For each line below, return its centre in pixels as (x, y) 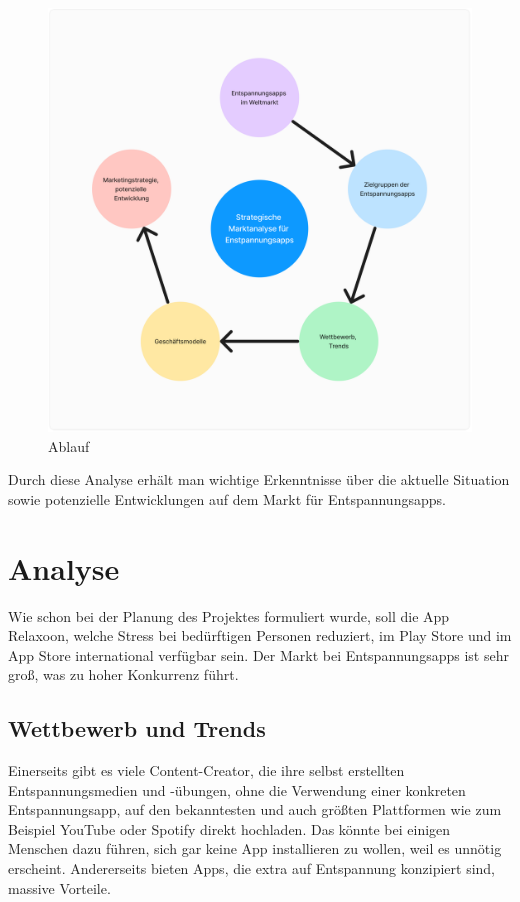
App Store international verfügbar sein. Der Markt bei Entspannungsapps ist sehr (258, 654)
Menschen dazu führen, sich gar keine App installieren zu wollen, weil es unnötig (255, 848)
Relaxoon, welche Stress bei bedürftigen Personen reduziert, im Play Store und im (260, 635)
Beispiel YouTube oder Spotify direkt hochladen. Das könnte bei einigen (229, 828)
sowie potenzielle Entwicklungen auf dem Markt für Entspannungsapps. (227, 498)
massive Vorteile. (59, 887)
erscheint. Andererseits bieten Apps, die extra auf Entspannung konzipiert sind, (252, 868)
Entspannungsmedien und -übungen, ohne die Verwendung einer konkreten (237, 789)
